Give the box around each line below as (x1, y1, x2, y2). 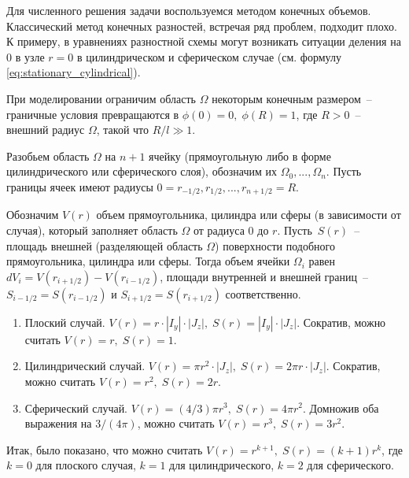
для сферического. (307, 457, 394, 473)
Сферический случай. (24, 399, 128, 416)
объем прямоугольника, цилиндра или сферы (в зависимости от (96, 206, 401, 223)
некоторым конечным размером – (212, 90, 372, 106)
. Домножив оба (302, 399, 379, 416)
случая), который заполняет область (6, 221, 178, 238)
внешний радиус (6, 121, 85, 138)
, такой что (96, 121, 149, 138)
